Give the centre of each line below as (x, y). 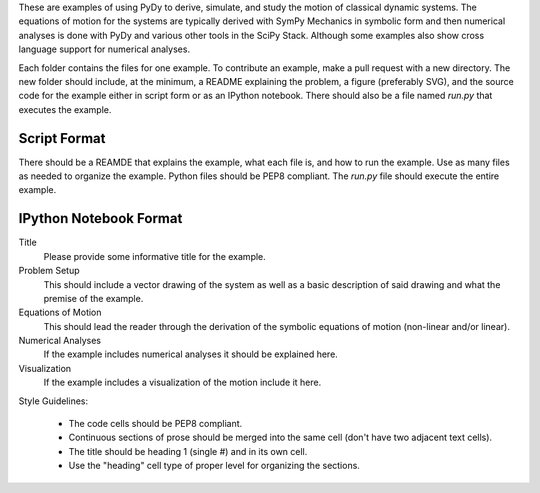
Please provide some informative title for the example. (155, 256)
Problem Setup (49, 271)
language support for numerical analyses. (104, 49)
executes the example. (65, 109)
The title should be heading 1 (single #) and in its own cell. (188, 451)
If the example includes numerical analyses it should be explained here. (191, 354)
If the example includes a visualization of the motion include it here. (182, 382)
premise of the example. (93, 298)
